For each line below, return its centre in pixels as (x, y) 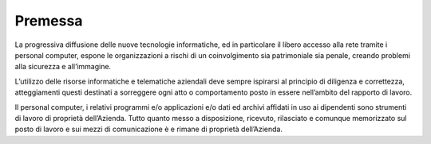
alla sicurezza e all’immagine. (63, 67)
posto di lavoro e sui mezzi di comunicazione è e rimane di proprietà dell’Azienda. (149, 129)
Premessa (49, 21)
